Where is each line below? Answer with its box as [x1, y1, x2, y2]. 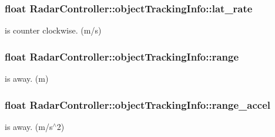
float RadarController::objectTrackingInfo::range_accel [5, 97, 271, 112]
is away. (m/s [5, 120, 53, 132]
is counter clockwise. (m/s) [5, 24, 102, 36]
